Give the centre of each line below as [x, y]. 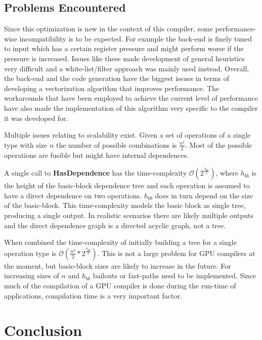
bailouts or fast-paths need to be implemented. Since [174, 275]
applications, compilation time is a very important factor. [93, 295]
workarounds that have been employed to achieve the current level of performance [131, 98]
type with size [26, 144]
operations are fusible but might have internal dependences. [97, 155]
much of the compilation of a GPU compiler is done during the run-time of [120, 285]
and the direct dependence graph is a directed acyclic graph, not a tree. [115, 225]
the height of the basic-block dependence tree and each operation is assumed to [127, 185]
